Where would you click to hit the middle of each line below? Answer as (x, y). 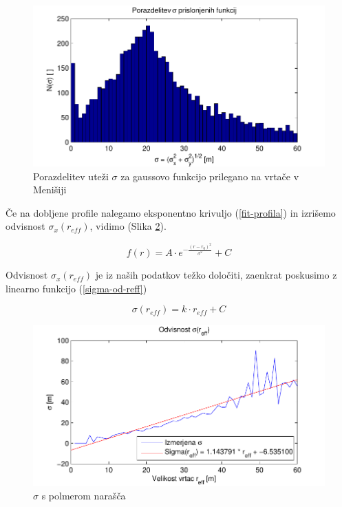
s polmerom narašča (84, 495)
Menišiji (50, 190)
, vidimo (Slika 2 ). (128, 226)
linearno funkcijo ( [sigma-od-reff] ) (76, 288)
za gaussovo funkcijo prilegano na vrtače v (210, 176)
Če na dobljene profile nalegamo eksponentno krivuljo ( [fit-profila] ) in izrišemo (171, 212)
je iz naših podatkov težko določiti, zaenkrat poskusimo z (216, 275)
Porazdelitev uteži (71, 176)
